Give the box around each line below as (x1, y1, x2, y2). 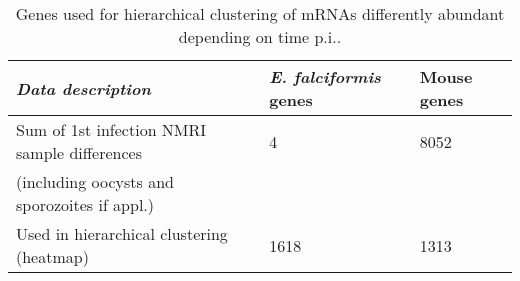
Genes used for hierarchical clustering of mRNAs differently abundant (15, 2, 505, 25)
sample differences (16, 141, 142, 164)
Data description (16, 76, 151, 100)
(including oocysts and (16, 170, 174, 193)
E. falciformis (269, 65, 381, 88)
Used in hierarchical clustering (16, 222, 228, 245)
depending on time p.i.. (178, 25, 342, 48)
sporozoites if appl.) (16, 193, 155, 216)
